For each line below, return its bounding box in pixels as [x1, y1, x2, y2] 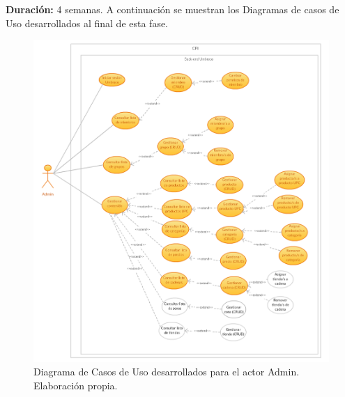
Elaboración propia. [33, 377, 118, 392]
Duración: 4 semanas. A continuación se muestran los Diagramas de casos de [6, 2, 339, 16]
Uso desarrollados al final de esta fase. [6, 15, 169, 30]
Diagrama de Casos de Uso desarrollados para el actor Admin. [33, 364, 300, 379]
